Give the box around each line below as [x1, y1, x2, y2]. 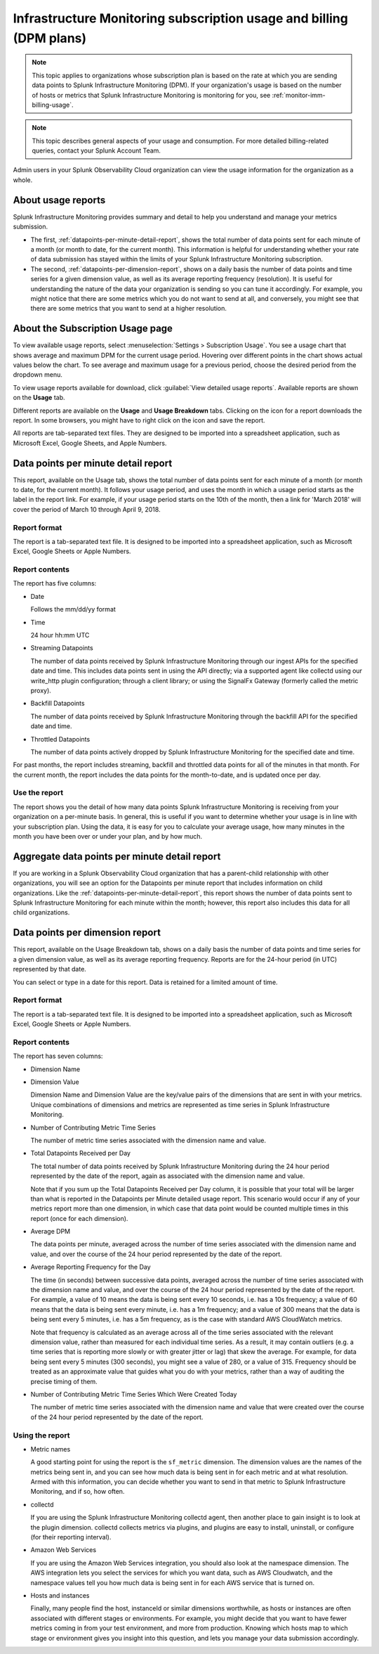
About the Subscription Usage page [13, 323, 173, 335]
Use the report [13, 788, 63, 798]
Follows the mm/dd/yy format [30, 605, 116, 614]
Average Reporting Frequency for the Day [30, 1262, 151, 1272]
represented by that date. [13, 965, 87, 974]
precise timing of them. [30, 1377, 98, 1385]
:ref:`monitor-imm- [272, 91, 326, 99]
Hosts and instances [30, 1591, 90, 1599]
